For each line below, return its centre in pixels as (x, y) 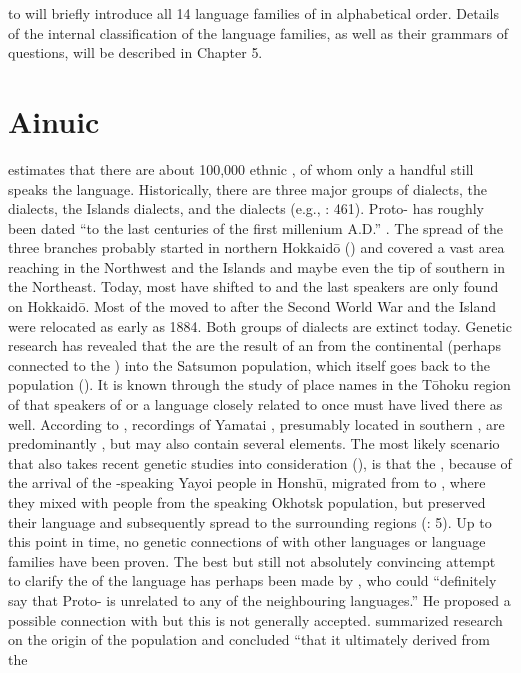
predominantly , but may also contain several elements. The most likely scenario (254, 443)
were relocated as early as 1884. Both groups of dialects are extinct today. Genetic (260, 325)
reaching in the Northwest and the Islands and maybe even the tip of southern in (257, 266)
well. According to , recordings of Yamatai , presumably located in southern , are (256, 423)
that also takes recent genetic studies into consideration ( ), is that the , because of (260, 462)
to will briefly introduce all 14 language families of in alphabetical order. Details (253, 13)
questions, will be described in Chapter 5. (135, 52)
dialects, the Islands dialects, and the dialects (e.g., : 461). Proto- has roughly (246, 208)
